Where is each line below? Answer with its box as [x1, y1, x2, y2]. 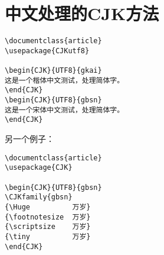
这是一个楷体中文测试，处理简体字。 [5, 76, 124, 85]
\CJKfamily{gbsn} [5, 193, 73, 202]
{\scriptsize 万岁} [5, 222, 91, 231]
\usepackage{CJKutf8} [5, 46, 90, 55]
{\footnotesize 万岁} [5, 212, 91, 221]
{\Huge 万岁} [5, 202, 91, 211]
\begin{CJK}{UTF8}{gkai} [5, 66, 102, 75]
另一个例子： [5, 133, 54, 145]
